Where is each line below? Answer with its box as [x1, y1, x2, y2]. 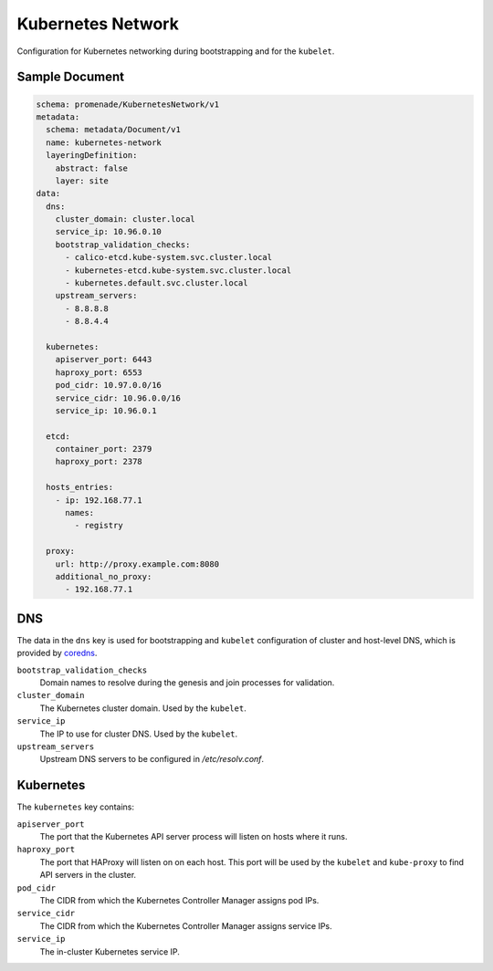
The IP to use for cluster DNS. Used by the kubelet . [39, 728, 238, 739]
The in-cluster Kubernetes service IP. [39, 945, 180, 957]
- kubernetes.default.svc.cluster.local [65, 278, 248, 288]
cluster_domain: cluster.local [55, 214, 195, 224]
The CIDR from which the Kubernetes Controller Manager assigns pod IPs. [39, 895, 320, 906]
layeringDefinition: [46, 151, 138, 161]
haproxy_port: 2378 [55, 456, 143, 467]
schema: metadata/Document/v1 [46, 124, 182, 135]
